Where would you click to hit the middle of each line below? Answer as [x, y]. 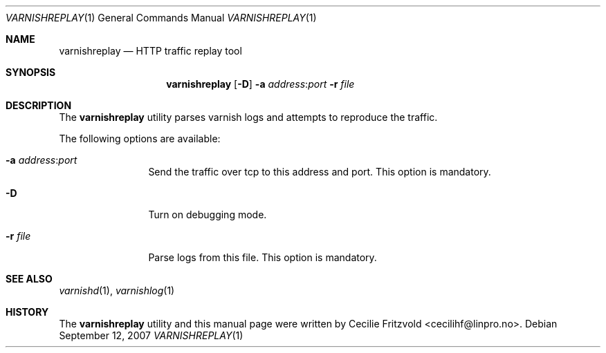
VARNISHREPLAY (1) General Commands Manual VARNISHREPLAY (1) [161, 18]
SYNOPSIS [31, 72]
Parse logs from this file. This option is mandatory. [263, 257]
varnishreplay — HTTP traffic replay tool [150, 51]
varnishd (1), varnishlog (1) [117, 290]
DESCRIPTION [39, 105]
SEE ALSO [29, 279]
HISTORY [27, 312]
